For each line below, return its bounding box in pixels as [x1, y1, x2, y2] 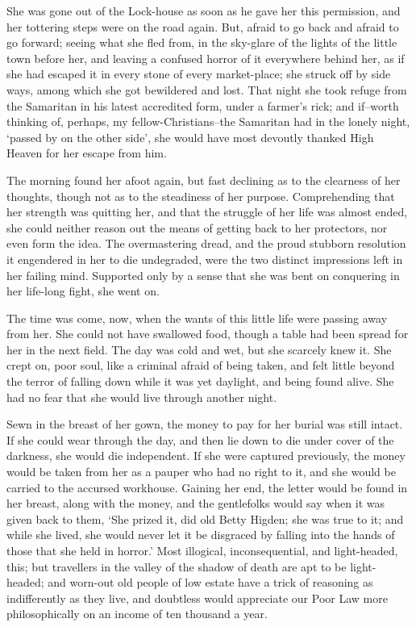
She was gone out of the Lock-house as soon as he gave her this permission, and [6, 2, 401, 19]
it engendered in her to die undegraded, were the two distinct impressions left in [6, 250, 403, 267]
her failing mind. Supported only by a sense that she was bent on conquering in [6, 266, 400, 283]
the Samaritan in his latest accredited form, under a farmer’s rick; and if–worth [6, 97, 399, 114]
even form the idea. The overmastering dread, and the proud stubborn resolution [6, 235, 406, 252]
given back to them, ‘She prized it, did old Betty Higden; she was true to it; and [6, 510, 404, 527]
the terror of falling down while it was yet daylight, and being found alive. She [6, 373, 394, 390]
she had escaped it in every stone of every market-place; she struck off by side [6, 65, 391, 82]
